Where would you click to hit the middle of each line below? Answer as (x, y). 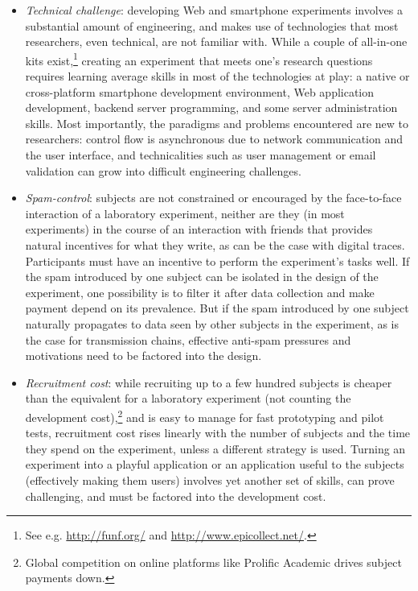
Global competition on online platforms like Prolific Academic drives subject (213, 562)
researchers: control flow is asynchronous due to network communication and (214, 139)
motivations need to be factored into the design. (143, 355)
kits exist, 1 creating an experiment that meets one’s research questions (199, 59)
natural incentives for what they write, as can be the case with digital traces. (215, 244)
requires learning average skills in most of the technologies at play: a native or (217, 76)
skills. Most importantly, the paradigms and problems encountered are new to (217, 123)
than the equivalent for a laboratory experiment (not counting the (188, 398)
